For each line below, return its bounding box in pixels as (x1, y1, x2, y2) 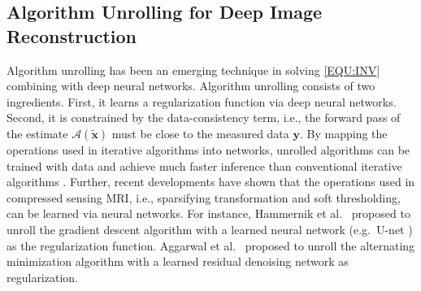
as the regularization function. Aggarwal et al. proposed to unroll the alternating (7, 237, 415, 254)
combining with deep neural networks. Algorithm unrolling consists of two (7, 77, 375, 94)
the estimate (7, 124, 68, 141)
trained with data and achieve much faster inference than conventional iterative (7, 157, 402, 174)
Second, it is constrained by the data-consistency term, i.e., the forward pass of (7, 109, 401, 126)
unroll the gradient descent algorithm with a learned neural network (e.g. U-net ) (7, 220, 413, 237)
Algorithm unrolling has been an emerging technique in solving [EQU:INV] (7, 61, 380, 78)
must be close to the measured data (111, 124, 289, 141)
